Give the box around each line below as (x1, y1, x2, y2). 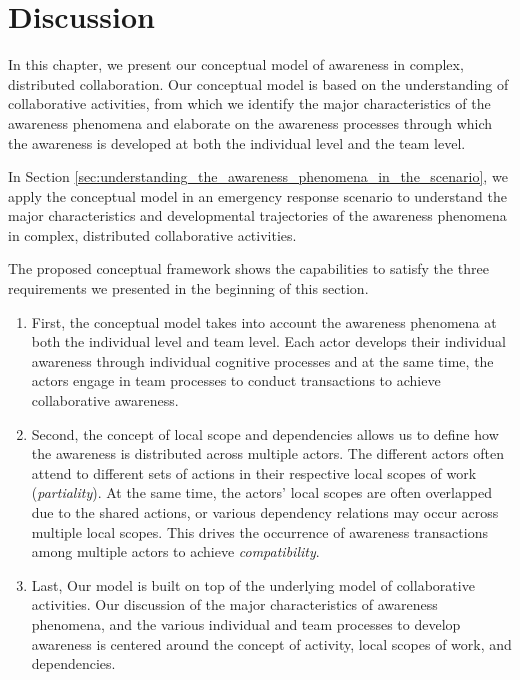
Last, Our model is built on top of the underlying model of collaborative (31, 574, 475, 595)
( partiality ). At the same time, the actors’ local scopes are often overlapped (31, 482, 492, 503)
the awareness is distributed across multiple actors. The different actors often (31, 443, 504, 464)
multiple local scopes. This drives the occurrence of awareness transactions (31, 521, 488, 542)
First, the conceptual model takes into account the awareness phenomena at (31, 311, 497, 332)
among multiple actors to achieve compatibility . (31, 541, 320, 562)
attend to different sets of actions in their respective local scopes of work (31, 462, 477, 483)
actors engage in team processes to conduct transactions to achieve (31, 370, 441, 391)
